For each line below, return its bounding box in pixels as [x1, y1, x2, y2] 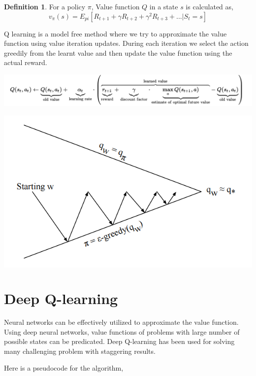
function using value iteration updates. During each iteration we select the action [4, 38, 249, 48]
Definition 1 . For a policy [4, 1, 86, 11]
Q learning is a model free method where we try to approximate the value [4, 28, 227, 38]
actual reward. [4, 57, 47, 68]
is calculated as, [186, 1, 233, 11]
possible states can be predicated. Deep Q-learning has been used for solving [4, 336, 235, 346]
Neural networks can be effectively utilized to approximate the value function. [4, 317, 239, 327]
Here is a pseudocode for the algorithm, [4, 362, 124, 373]
